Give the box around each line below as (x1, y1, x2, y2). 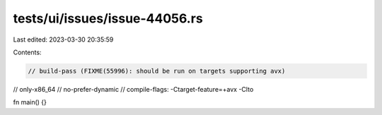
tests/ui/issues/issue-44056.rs (13, 11, 203, 26)
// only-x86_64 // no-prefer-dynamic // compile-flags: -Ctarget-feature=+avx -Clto (13, 85, 254, 93)
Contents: (13, 48, 42, 56)
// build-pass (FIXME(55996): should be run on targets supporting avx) (28, 67, 286, 75)
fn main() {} (13, 98, 47, 107)
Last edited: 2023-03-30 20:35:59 (13, 35, 114, 44)
